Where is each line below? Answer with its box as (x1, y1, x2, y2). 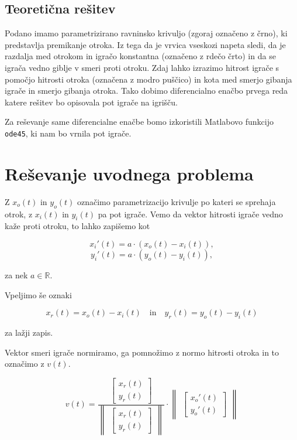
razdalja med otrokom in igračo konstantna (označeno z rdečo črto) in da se (5, 50, 276, 62)
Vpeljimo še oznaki (5, 288, 72, 301)
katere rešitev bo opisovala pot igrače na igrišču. (5, 95, 178, 108)
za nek (5, 268, 28, 281)
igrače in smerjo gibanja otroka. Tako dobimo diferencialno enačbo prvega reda (5, 84, 288, 97)
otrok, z (5, 207, 33, 220)
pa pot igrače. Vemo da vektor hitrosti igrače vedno (98, 207, 283, 220)
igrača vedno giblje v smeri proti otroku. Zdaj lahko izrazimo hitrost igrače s (5, 61, 279, 73)
